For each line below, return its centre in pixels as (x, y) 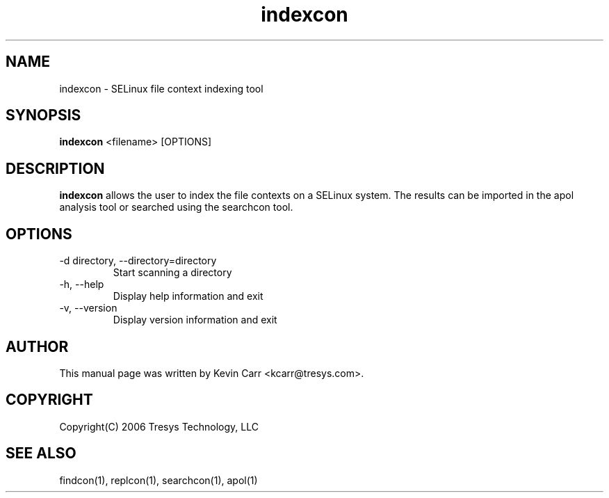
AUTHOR (37, 346)
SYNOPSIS (43, 115)
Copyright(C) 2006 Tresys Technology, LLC (159, 426)
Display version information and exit (195, 320)
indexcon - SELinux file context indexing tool (161, 88)
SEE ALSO (41, 453)
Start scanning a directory (172, 273)
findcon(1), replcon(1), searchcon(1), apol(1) (159, 480)
